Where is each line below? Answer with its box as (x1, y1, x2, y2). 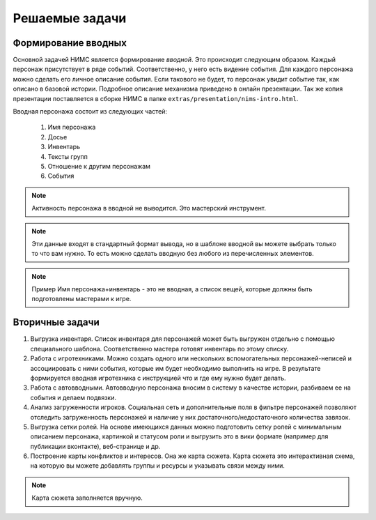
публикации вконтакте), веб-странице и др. (30, 442, 161, 450)
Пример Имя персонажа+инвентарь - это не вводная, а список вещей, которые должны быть (31, 285, 313, 293)
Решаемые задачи (13, 10, 127, 26)
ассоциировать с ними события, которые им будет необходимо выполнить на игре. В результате (30, 364, 321, 372)
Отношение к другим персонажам (47, 162, 151, 170)
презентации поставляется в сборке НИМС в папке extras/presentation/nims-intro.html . (13, 94, 299, 102)
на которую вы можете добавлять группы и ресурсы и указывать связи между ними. (30, 461, 285, 470)
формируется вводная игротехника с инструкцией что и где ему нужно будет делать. (30, 374, 286, 382)
